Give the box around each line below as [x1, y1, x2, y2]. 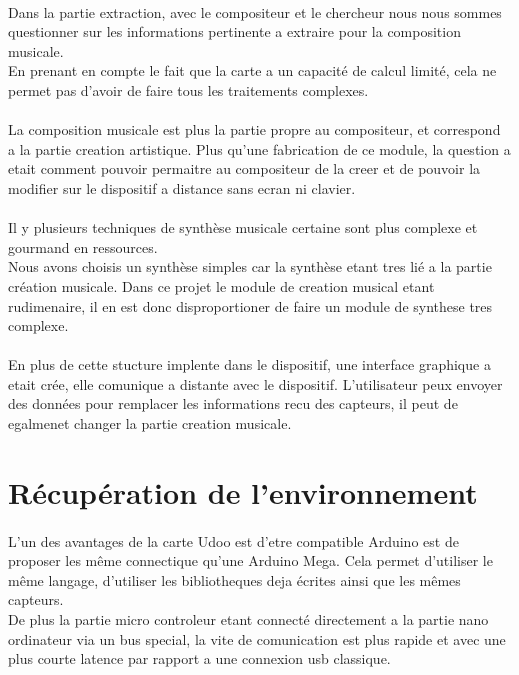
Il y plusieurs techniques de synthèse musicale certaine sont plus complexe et [8, 217, 478, 238]
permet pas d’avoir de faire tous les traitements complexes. [8, 79, 369, 100]
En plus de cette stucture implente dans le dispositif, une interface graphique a [8, 354, 491, 375]
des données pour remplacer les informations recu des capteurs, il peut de [8, 393, 458, 414]
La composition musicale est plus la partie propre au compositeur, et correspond [8, 119, 501, 140]
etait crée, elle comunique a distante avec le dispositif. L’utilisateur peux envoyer [8, 373, 503, 394]
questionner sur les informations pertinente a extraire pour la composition [8, 21, 461, 42]
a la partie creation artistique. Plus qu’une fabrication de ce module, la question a [8, 138, 511, 159]
